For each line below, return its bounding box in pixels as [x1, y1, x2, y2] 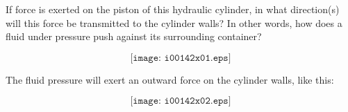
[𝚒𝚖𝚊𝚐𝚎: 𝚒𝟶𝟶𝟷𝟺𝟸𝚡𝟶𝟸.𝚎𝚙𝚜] [130, 96, 231, 106]
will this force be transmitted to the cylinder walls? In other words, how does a [6, 15, 342, 30]
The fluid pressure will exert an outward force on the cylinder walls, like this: [6, 72, 334, 86]
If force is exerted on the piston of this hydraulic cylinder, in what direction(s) [6, 2, 340, 16]
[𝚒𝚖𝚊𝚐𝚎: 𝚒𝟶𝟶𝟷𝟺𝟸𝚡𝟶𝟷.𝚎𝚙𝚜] [130, 53, 231, 63]
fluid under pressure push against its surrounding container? [6, 29, 262, 44]
